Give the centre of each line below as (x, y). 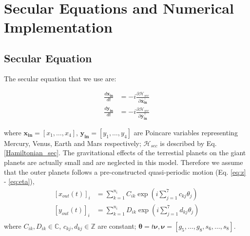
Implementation (58, 27)
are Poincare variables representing (186, 132)
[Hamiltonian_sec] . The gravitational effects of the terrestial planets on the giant (125, 153)
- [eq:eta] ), (19, 181)
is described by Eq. (188, 143)
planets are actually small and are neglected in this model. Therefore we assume (124, 162)
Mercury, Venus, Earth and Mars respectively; (73, 143)
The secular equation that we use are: (60, 78)
